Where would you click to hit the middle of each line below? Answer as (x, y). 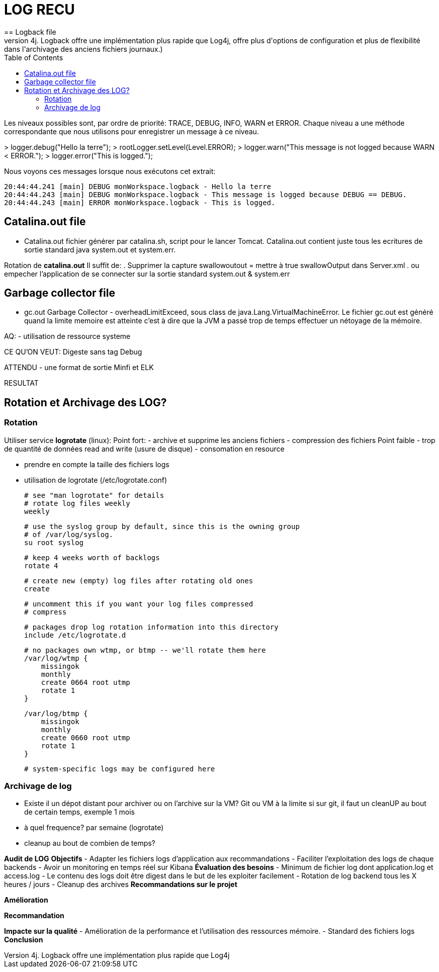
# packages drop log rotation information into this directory (151, 627)
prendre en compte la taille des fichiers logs (97, 464)
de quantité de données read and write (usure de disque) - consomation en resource (144, 449)
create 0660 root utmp (85, 737)
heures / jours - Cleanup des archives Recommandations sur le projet (121, 885)
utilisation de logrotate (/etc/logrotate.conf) (96, 480)
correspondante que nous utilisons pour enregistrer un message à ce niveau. (131, 131)
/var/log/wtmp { (56, 658)
